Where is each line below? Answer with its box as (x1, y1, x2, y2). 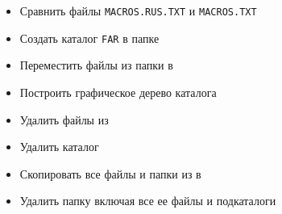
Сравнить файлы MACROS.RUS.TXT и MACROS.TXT (19, 2, 257, 19)
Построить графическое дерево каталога (19, 83, 217, 100)
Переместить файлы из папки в (19, 57, 173, 73)
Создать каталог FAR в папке (19, 29, 160, 46)
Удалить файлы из (19, 111, 109, 128)
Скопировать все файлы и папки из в (19, 165, 201, 182)
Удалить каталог (19, 138, 99, 155)
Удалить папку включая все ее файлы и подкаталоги (19, 192, 276, 209)
